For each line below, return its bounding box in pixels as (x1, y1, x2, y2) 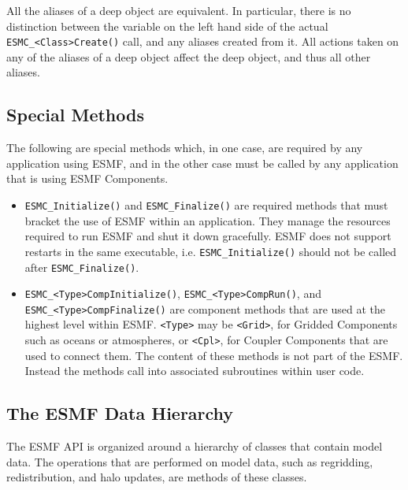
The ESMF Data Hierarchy (6, 401, 234, 425)
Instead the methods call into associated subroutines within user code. (24, 362, 365, 379)
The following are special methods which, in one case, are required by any (6, 139, 363, 156)
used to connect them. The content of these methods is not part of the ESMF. (24, 347, 403, 363)
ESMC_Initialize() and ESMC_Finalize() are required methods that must (24, 197, 388, 213)
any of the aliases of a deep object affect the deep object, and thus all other (6, 48, 371, 65)
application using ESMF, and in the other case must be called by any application (6, 154, 399, 171)
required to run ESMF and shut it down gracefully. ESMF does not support (24, 228, 391, 244)
